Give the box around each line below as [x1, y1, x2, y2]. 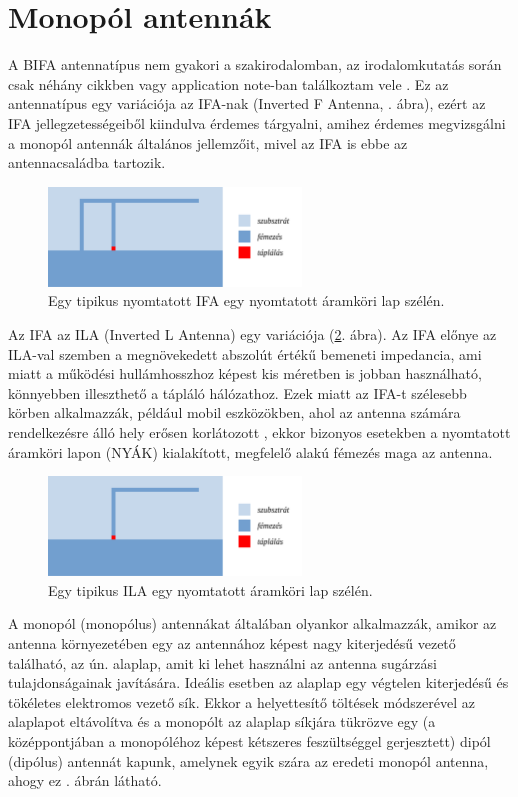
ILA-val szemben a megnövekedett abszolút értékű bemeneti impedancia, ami [8, 343, 482, 364]
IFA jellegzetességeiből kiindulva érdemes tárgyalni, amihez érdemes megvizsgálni [8, 112, 506, 133]
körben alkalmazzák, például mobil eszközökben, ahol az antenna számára [8, 402, 461, 423]
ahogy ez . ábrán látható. [8, 770, 162, 791]
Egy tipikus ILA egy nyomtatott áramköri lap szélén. [48, 579, 373, 600]
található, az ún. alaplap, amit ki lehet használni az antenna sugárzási [8, 652, 437, 673]
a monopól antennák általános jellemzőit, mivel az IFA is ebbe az [8, 132, 408, 153]
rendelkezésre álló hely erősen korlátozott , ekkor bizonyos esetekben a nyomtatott [8, 421, 511, 442]
